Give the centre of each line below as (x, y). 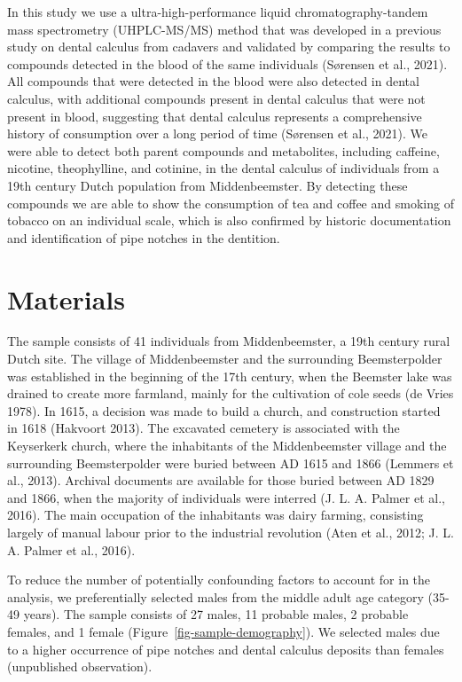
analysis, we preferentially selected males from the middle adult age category (215, 596)
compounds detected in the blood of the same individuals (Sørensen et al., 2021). (227, 63)
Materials (67, 298)
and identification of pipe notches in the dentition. (144, 237)
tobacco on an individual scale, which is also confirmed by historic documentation (229, 220)
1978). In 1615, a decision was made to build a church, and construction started (224, 410)
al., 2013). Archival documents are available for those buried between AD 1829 (221, 480)
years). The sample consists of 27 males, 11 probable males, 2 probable (216, 614)
